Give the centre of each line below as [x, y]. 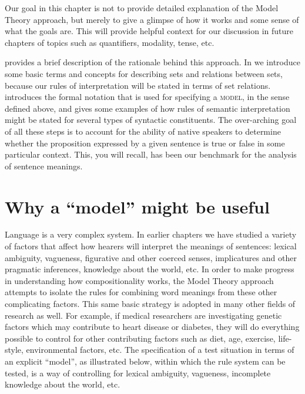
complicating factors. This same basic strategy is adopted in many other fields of [150, 303]
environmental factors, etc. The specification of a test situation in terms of [160, 350]
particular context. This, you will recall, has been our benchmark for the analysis [151, 154]
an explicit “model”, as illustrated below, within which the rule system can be [145, 361]
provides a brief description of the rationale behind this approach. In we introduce [152, 62]
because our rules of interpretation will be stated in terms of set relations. [138, 85]
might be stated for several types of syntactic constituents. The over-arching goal [151, 120]
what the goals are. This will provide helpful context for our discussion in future [149, 31]
